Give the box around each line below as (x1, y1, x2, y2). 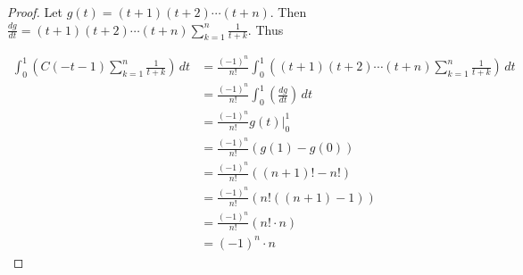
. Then (270, 3, 307, 21)
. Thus (247, 20, 284, 38)
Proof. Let (7, 3, 62, 21)
